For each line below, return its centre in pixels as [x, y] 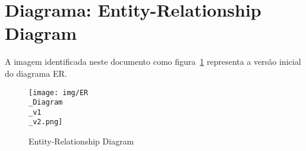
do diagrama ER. [36, 73]
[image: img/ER [59, 92]
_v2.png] [46, 122]
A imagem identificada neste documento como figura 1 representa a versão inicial [153, 62]
